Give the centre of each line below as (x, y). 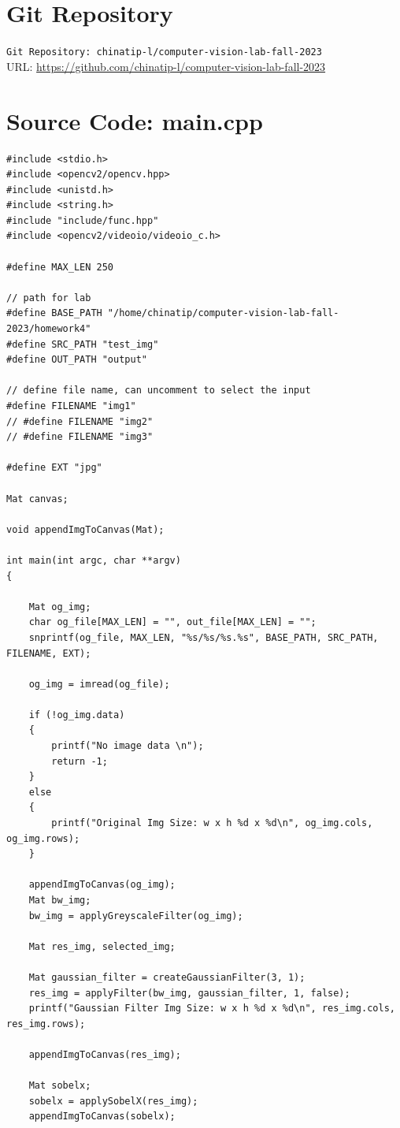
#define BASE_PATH (54, 313)
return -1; (80, 761)
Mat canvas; (37, 499)
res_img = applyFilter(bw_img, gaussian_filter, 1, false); (189, 993)
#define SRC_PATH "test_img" (83, 344)
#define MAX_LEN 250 (60, 267)
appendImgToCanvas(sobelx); (102, 1117)
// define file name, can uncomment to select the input (159, 391)
